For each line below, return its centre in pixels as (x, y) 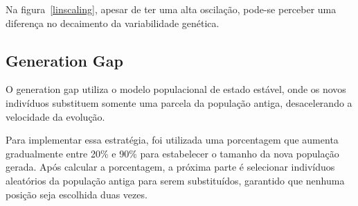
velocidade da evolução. (55, 116)
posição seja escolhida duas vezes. (77, 194)
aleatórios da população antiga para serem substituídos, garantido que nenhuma (175, 180)
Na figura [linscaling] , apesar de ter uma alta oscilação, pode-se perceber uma (171, 9)
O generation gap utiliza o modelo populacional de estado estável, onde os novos (176, 89)
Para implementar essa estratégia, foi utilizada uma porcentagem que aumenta (172, 140)
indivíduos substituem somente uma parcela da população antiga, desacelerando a (179, 102)
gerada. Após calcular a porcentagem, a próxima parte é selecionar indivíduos (170, 167)
